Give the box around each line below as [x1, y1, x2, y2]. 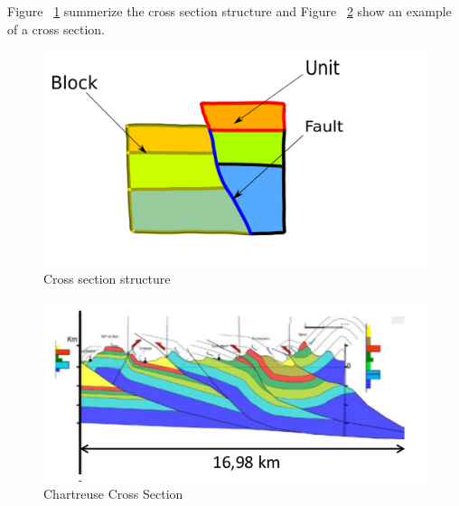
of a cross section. [7, 19, 105, 38]
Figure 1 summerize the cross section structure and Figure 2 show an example [7, 2, 452, 20]
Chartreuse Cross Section [43, 484, 183, 503]
